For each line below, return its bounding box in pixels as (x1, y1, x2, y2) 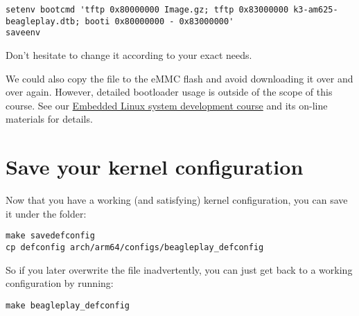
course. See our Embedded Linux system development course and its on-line (6, 98, 328, 112)
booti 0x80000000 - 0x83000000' (85, 16, 234, 26)
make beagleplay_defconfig (6, 300, 130, 310)
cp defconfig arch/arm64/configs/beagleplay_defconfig (6, 242, 264, 252)
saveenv (6, 28, 41, 38)
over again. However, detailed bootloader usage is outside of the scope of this (6, 85, 333, 99)
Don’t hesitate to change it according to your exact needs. (6, 47, 252, 62)
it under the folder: (6, 206, 87, 220)
